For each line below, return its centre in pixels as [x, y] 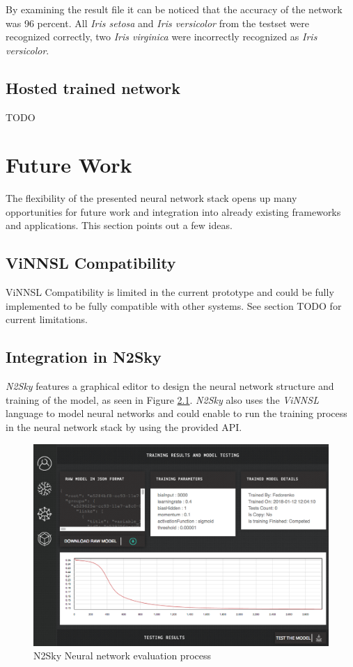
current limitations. [47, 319]
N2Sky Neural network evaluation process [122, 656]
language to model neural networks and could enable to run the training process [176, 413]
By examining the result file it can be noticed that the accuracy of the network [174, 9]
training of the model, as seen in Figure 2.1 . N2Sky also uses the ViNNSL [162, 399]
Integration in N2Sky [84, 357]
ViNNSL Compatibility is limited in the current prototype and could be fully [170, 292]
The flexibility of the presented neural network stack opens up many [151, 198]
